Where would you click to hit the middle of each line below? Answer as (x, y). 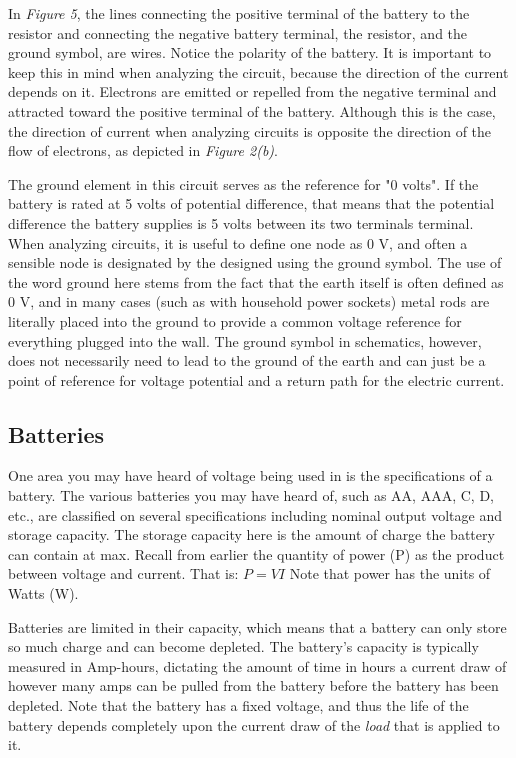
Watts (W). (43, 593)
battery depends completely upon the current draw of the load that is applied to (254, 724)
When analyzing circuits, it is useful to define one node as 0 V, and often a (238, 242)
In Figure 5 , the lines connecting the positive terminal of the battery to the (239, 13)
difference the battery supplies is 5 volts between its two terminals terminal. (241, 222)
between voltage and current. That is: (123, 573)
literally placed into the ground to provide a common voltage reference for (235, 320)
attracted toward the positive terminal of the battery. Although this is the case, (252, 110)
